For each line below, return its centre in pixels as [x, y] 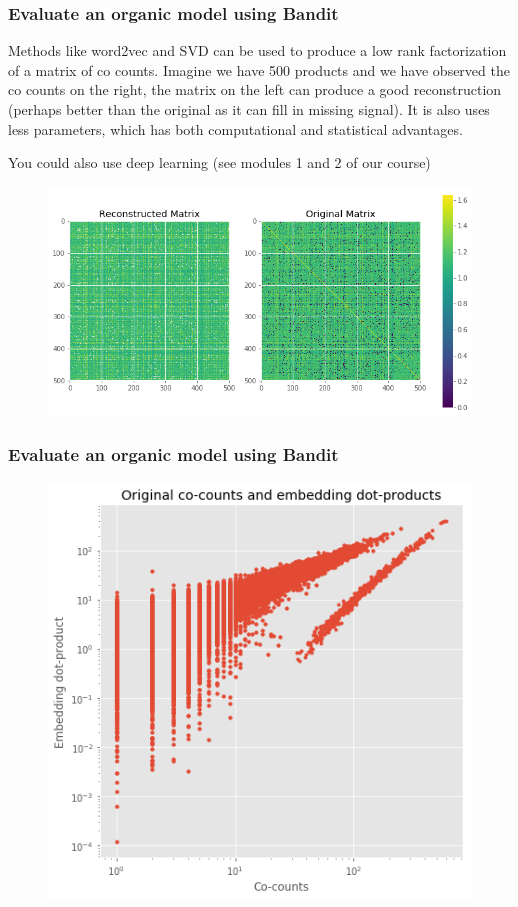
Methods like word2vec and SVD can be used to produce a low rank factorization [257, 50]
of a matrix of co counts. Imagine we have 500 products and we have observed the [259, 69]
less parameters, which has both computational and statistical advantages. [235, 128]
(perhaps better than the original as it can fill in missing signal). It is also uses [249, 109]
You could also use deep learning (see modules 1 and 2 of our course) [219, 162]
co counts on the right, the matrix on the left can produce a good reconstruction [255, 89]
